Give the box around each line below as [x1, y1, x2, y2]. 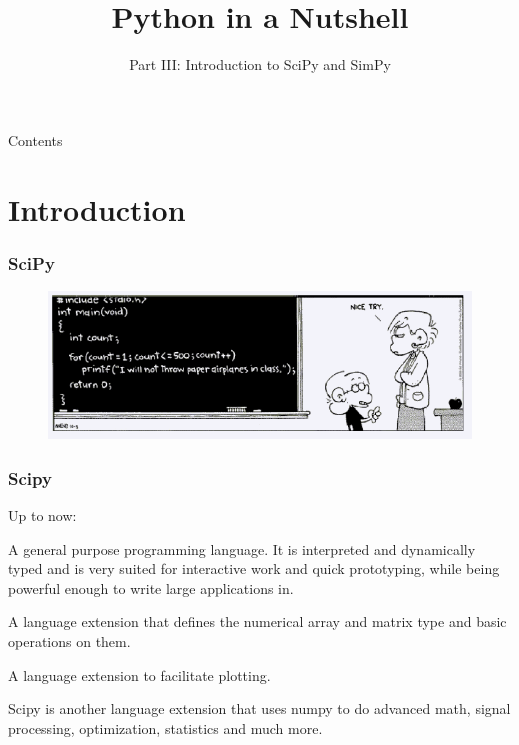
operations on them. [8, 630, 131, 651]
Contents [8, 129, 63, 150]
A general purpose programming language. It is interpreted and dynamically [8, 538, 476, 559]
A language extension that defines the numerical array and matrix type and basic [8, 611, 507, 632]
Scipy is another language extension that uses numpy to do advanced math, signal [8, 698, 511, 719]
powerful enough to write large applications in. [8, 577, 294, 598]
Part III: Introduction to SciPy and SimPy [129, 54, 391, 75]
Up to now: [8, 504, 77, 525]
